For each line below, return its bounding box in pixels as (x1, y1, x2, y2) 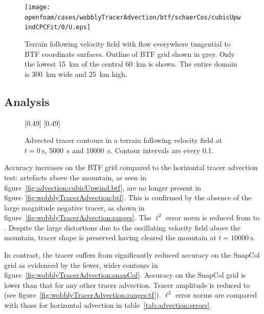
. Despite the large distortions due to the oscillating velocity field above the (4, 222, 240, 233)
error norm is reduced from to (166, 212, 259, 223)
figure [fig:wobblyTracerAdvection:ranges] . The (4, 212, 151, 223)
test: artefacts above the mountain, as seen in (4, 172, 146, 182)
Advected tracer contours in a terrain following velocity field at (25, 135, 223, 145)
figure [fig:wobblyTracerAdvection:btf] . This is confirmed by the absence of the (4, 192, 252, 203)
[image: (25, 4, 51, 11)
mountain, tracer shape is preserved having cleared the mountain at (4, 232, 216, 243)
